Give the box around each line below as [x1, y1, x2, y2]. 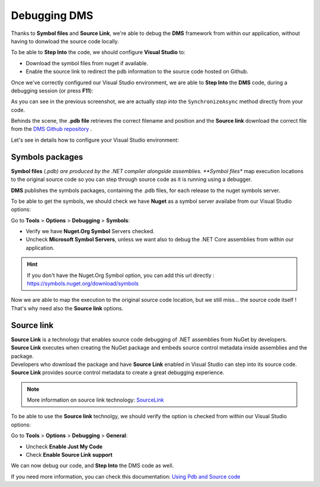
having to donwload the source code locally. [11, 37, 119, 44]
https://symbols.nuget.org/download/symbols [27, 280, 139, 287]
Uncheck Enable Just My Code [25, 443, 103, 450]
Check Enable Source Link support [25, 451, 113, 459]
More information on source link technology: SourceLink [27, 396, 164, 403]
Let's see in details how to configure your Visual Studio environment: [11, 136, 179, 144]
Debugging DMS [11, 9, 94, 22]
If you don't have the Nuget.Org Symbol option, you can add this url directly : [27, 272, 215, 279]
